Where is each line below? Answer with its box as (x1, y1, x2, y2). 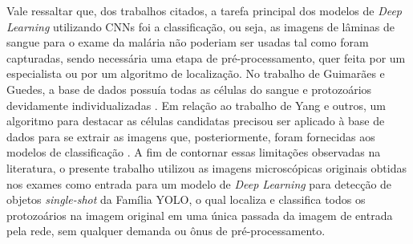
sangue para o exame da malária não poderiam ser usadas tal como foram (6, 34, 369, 51)
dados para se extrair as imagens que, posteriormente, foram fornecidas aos (6, 128, 375, 144)
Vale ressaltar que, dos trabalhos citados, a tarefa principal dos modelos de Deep (6, 2, 403, 18)
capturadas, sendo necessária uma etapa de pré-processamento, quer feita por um (6, 49, 406, 66)
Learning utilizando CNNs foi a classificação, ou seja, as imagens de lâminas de (6, 18, 395, 35)
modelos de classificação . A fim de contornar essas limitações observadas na (6, 144, 381, 161)
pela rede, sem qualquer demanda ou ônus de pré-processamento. (6, 222, 326, 239)
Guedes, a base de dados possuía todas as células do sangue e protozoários (6, 80, 372, 97)
